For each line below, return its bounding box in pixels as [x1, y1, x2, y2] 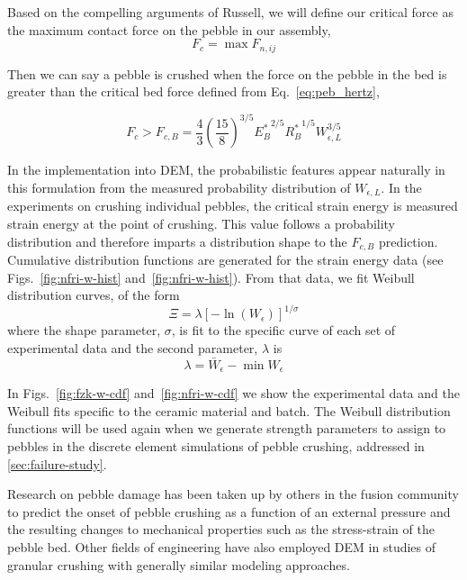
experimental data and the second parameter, [7, 338, 258, 357]
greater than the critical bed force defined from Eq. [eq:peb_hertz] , [7, 82, 380, 101]
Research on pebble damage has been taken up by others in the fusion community [7, 485, 459, 503]
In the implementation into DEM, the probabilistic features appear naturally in [7, 160, 445, 179]
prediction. [378, 231, 438, 250]
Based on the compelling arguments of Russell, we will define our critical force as [7, 3, 454, 21]
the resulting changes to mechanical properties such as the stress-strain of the [7, 520, 435, 539]
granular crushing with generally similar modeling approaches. [7, 555, 350, 574]
